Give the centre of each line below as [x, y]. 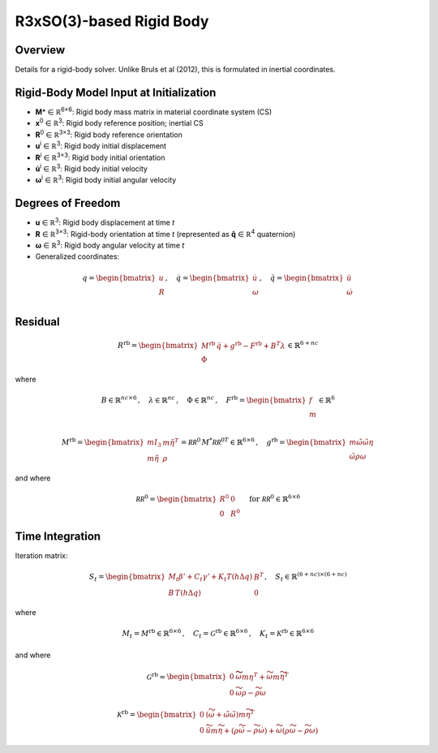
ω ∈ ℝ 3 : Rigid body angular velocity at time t [110, 245]
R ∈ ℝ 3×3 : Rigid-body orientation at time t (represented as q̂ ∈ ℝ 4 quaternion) [165, 233]
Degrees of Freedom [68, 203]
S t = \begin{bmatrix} [127, 578]
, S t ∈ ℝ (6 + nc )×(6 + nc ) [306, 577]
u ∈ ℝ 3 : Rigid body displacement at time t [105, 222]
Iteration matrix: [41, 556]
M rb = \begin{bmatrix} [103, 442]
